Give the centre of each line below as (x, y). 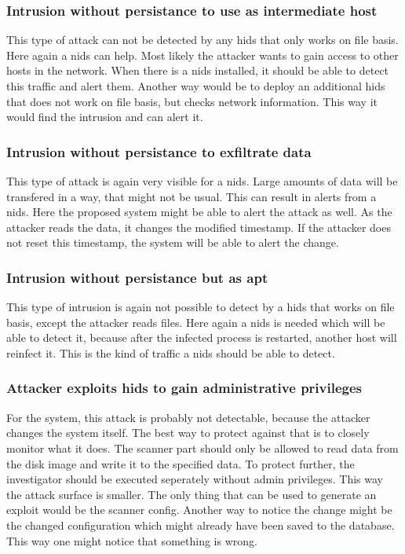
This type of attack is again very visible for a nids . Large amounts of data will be (202, 181)
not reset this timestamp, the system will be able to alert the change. (173, 242)
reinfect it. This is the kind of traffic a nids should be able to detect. (171, 352)
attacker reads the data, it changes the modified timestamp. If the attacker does (199, 227)
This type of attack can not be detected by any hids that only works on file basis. (202, 40)
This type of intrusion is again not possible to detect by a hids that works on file (201, 307)
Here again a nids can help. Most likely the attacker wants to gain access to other (202, 55)
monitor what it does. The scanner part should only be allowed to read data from (202, 448)
